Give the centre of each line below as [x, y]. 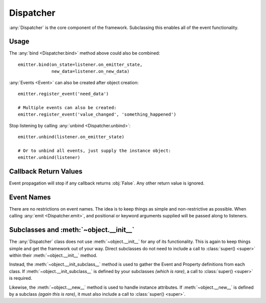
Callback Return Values [46, 171]
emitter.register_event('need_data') [64, 94]
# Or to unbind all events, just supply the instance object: [95, 151]
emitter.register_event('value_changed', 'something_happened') [97, 115]
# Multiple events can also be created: [67, 107]
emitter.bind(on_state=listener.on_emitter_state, [80, 64]
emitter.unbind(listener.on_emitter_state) [71, 137]
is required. [20, 278]
